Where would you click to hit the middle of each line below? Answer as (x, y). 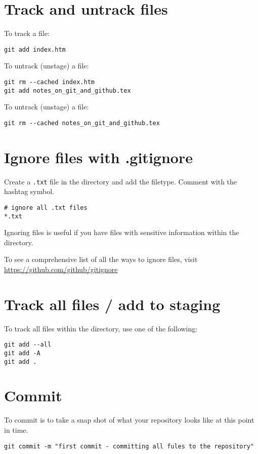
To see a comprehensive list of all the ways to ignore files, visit (101, 259)
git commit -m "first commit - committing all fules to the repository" (129, 446)
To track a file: (27, 33)
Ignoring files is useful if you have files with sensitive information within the (122, 232)
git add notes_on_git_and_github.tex (68, 90)
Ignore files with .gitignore (98, 157)
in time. (16, 430)
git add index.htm (35, 49)
